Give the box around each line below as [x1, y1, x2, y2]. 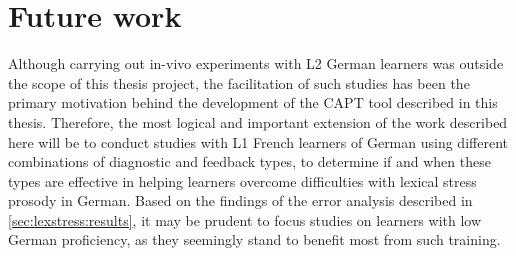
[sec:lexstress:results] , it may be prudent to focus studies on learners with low [8, 209, 482, 230]
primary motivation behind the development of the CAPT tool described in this [8, 92, 498, 113]
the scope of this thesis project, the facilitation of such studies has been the [8, 72, 470, 93]
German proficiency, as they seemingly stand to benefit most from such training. [8, 229, 501, 250]
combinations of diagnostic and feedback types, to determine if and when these [8, 151, 491, 172]
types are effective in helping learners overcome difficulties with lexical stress [8, 170, 477, 191]
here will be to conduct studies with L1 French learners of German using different [8, 131, 508, 152]
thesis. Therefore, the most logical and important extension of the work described [8, 111, 508, 132]
